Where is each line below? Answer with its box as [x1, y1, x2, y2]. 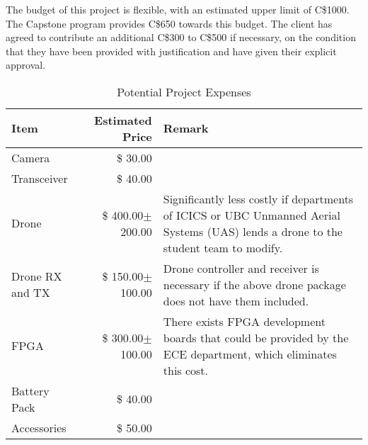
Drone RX [11, 268, 62, 285]
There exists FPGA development [163, 312, 326, 329]
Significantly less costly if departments [163, 190, 354, 207]
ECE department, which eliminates [163, 345, 337, 362]
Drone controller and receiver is [163, 259, 319, 276]
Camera [11, 149, 50, 166]
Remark [163, 120, 209, 137]
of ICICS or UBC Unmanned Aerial [163, 206, 340, 223]
